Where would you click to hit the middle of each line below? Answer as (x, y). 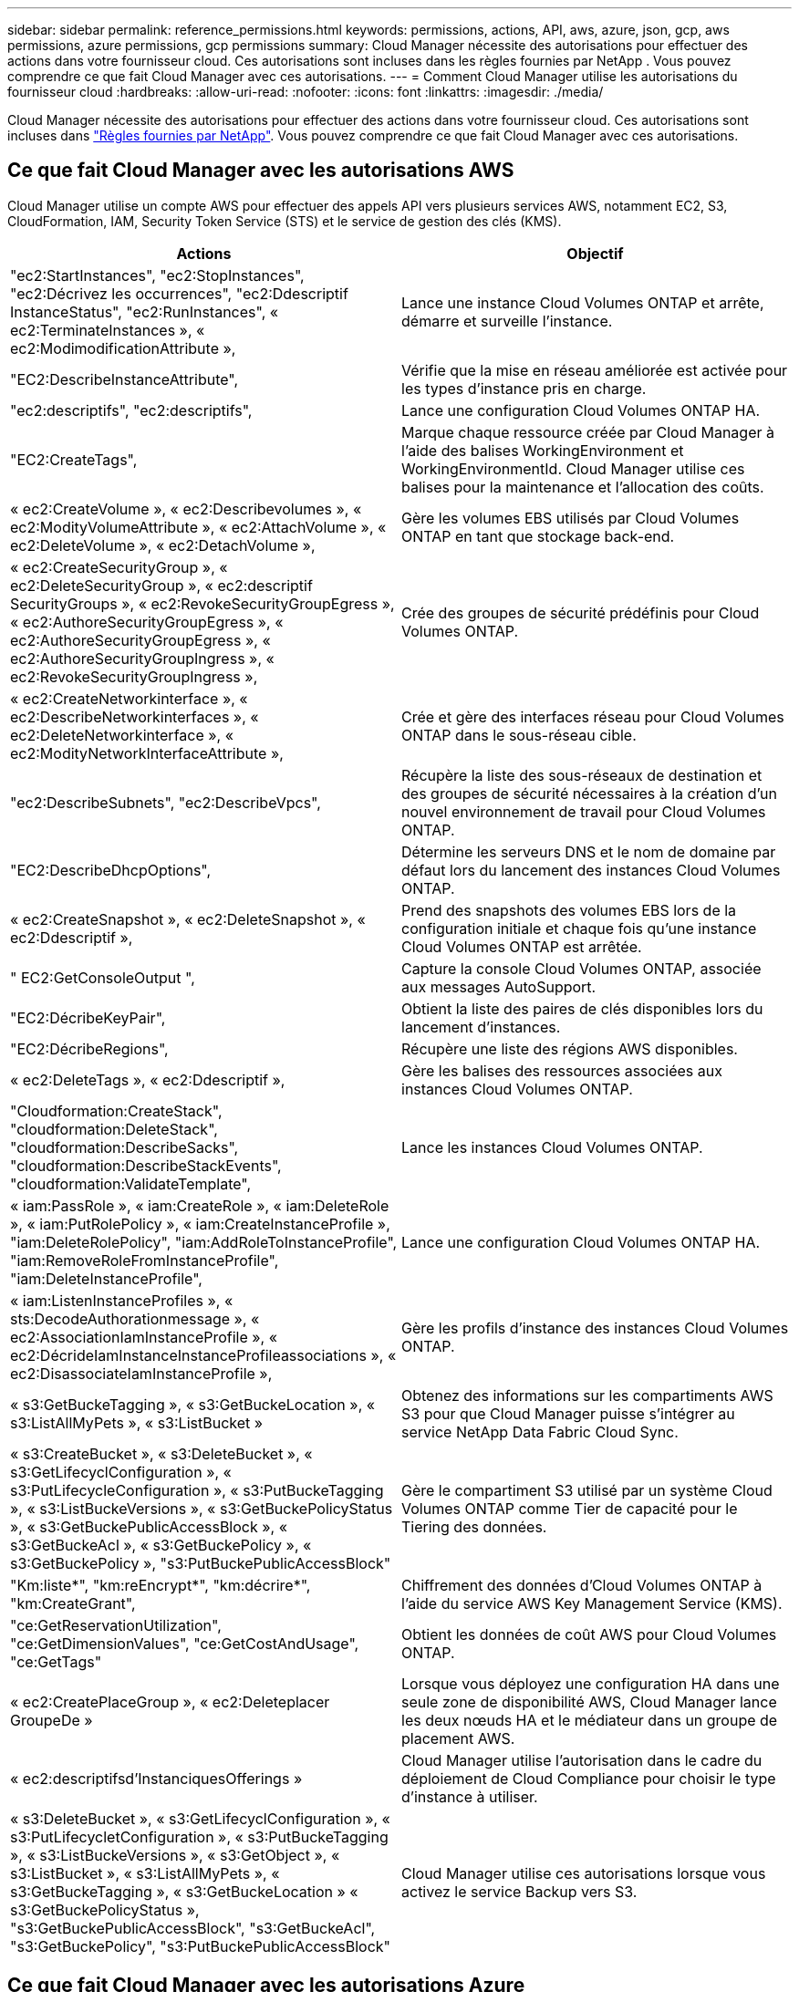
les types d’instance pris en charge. (524, 388)
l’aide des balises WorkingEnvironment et (543, 450)
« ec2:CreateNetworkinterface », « (129, 698)
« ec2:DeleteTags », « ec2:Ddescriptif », (148, 1079)
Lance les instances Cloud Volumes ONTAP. (552, 1147)
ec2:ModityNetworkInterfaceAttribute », (147, 753)
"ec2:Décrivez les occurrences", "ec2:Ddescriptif (179, 293)
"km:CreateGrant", (73, 1603)
